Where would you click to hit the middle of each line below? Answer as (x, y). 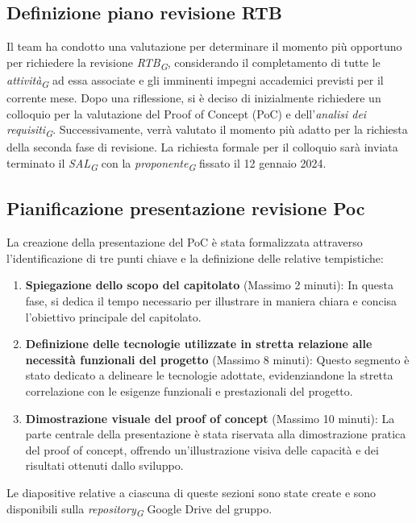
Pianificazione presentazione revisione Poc (186, 208)
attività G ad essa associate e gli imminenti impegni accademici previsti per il (195, 81)
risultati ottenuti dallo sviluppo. (104, 465)
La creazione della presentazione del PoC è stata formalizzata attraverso (185, 242)
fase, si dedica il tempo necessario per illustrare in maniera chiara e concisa (211, 301)
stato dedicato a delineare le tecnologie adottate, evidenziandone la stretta (209, 375)
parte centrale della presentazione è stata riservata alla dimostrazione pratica (216, 434)
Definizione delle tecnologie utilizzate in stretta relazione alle (199, 344)
